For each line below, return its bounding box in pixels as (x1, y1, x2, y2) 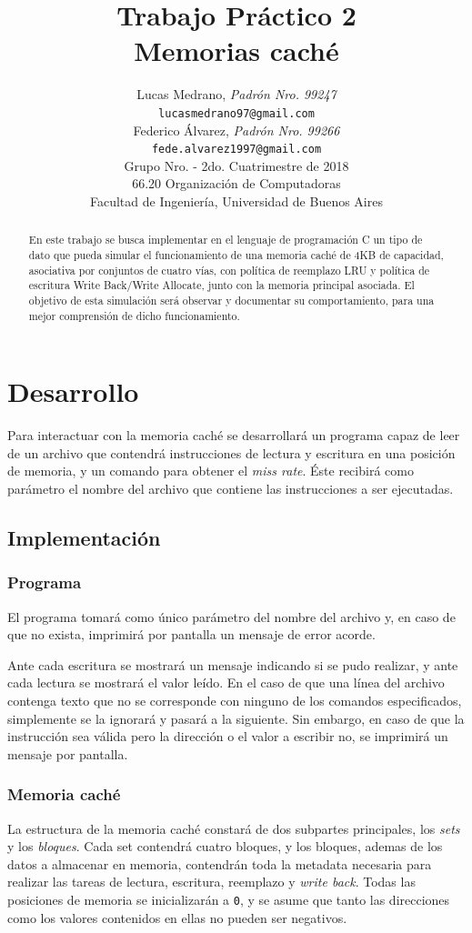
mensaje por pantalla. (7, 744, 128, 763)
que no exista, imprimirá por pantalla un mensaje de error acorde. (7, 625, 376, 644)
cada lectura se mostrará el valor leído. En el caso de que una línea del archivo (7, 673, 445, 692)
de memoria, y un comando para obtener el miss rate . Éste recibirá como (7, 461, 414, 480)
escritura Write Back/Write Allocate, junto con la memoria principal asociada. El (28, 277, 415, 293)
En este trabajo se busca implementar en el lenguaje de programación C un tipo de (28, 232, 423, 247)
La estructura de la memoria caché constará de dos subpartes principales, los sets (7, 818, 460, 838)
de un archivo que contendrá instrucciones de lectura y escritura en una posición (7, 443, 456, 462)
